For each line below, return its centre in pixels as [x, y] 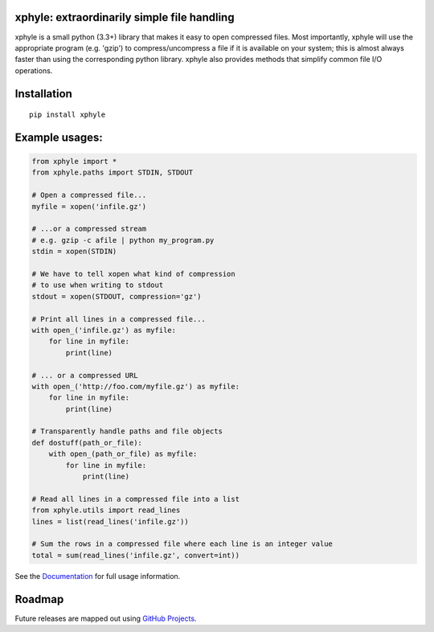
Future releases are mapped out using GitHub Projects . [106, 618]
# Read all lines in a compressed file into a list [136, 499]
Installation [43, 94]
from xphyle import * [74, 162]
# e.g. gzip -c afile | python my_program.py [123, 240]
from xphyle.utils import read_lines [106, 510]
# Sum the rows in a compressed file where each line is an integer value [182, 544]
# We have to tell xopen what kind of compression [134, 274]
